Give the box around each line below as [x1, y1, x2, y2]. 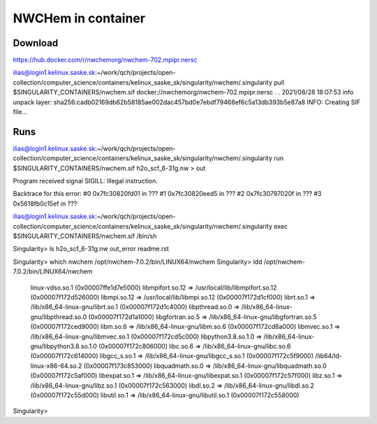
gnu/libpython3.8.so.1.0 [30, 341, 98, 350]
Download [13, 37, 59, 49]
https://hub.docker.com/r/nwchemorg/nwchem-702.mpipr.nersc [13, 56, 198, 64]
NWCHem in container [13, 10, 146, 26]
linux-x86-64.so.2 [30, 361, 82, 370]
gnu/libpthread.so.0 [30, 312, 87, 321]
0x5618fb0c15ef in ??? [13, 199, 77, 208]
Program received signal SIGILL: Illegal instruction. [13, 177, 158, 185]
